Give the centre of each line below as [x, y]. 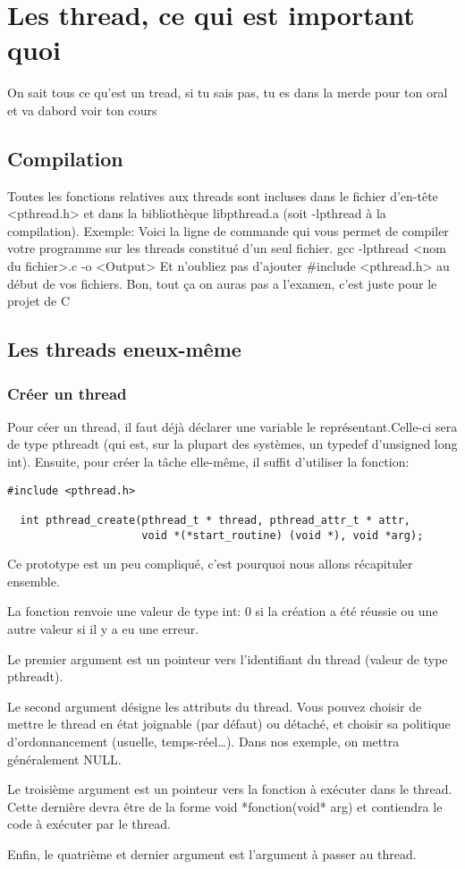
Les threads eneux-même [124, 349]
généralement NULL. [64, 759]
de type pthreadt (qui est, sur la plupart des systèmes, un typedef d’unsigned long [232, 444]
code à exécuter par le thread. [89, 824]
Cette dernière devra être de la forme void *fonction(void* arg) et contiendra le [225, 806]
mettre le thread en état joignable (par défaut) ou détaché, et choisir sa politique [229, 724]
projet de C [39, 301]
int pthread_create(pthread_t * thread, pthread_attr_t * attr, [216, 520]
